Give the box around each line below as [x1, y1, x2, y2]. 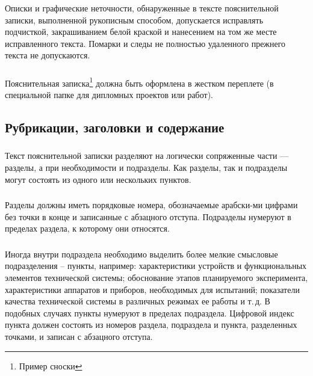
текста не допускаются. [5, 49, 90, 61]
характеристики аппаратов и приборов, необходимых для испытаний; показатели [5, 283, 300, 295]
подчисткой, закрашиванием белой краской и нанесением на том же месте [5, 25, 277, 38]
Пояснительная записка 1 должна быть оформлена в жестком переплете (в [5, 75, 274, 89]
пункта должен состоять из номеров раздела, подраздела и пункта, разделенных [5, 318, 297, 331]
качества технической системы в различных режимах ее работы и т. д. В [5, 295, 270, 307]
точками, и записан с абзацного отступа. [5, 330, 153, 342]
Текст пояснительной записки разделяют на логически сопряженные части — [5, 149, 289, 162]
